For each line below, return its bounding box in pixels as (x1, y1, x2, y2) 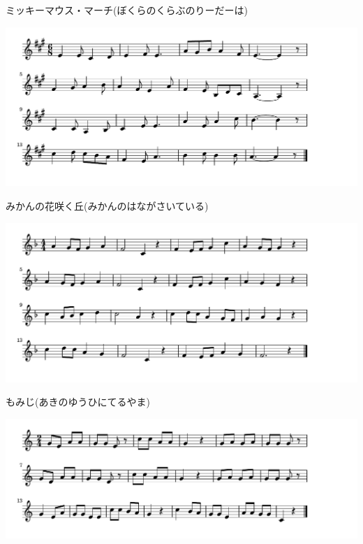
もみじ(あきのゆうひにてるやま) (6, 394, 150, 409)
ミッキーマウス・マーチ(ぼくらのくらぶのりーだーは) (6, 3, 248, 17)
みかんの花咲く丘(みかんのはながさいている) (6, 199, 209, 213)
